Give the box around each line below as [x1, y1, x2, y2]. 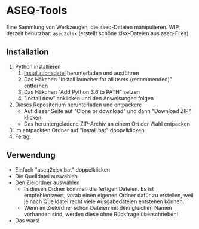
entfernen [23, 82, 48, 89]
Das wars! [14, 216, 40, 224]
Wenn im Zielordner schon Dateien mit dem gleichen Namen [23, 204, 172, 211]
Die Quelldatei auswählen [14, 172, 78, 179]
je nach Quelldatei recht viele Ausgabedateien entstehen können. [23, 198, 185, 205]
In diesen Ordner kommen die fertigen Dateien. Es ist [23, 185, 154, 192]
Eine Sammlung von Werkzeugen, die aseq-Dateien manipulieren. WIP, [6, 23, 180, 30]
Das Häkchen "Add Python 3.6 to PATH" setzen [23, 88, 140, 96]
